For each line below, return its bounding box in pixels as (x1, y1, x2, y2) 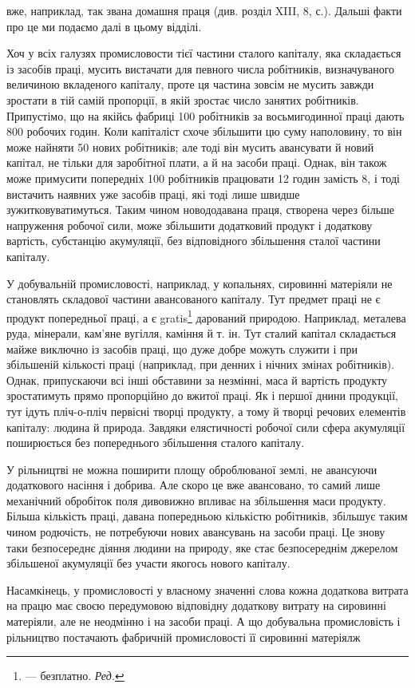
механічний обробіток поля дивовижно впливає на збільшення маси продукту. (6, 492, 386, 508)
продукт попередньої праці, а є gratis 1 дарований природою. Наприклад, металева (6, 306, 406, 326)
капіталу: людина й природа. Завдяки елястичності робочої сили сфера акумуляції (6, 418, 405, 435)
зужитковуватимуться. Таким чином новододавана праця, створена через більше (6, 201, 395, 218)
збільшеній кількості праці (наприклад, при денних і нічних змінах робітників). (6, 356, 395, 373)
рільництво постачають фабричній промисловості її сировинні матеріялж (6, 628, 361, 645)
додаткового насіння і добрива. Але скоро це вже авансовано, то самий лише (6, 476, 381, 493)
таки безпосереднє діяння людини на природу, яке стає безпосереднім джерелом (6, 539, 398, 556)
